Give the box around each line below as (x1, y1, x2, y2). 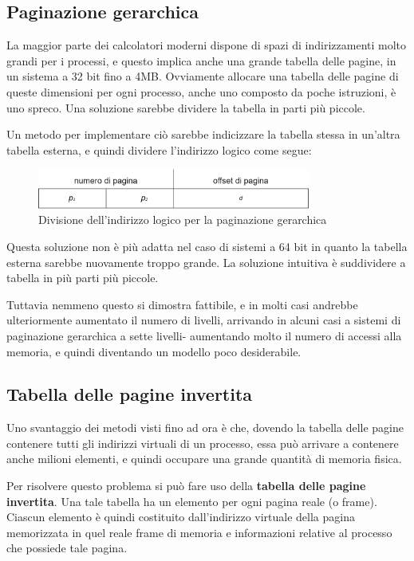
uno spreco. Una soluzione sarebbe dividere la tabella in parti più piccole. (6, 99, 365, 116)
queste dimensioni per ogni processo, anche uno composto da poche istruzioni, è (6, 83, 396, 100)
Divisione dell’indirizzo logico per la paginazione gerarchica (38, 211, 327, 228)
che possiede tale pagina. (6, 539, 128, 556)
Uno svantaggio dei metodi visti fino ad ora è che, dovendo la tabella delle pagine (6, 419, 404, 436)
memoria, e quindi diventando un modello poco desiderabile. (6, 343, 302, 359)
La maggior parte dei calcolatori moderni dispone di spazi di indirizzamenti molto (6, 37, 407, 53)
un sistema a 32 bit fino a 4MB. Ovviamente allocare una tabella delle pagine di (6, 68, 399, 84)
